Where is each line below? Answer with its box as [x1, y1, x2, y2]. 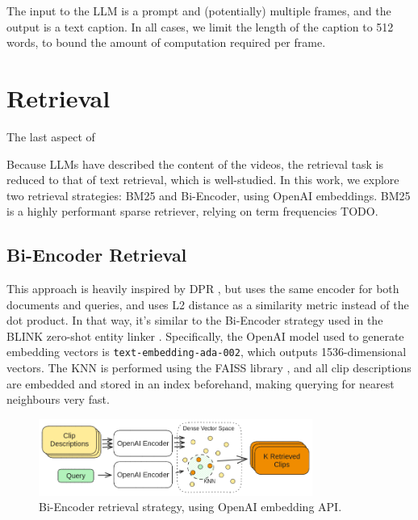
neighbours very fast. [6, 391, 110, 408]
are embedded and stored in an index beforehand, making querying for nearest [6, 375, 395, 392]
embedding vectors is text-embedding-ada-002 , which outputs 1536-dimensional [6, 343, 407, 360]
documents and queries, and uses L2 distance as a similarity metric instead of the [6, 296, 409, 312]
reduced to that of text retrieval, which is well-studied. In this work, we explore [6, 171, 399, 188]
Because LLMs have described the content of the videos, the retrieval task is [6, 155, 383, 172]
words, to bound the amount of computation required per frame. [6, 34, 326, 51]
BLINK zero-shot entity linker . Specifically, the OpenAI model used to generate [6, 327, 404, 344]
